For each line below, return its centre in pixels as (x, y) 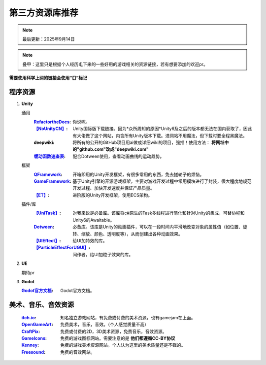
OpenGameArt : (37, 325)
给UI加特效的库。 (90, 241)
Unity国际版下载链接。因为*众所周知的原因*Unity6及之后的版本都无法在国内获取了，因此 (162, 129)
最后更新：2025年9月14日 (49, 39)
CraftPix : (31, 331)
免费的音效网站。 (78, 352)
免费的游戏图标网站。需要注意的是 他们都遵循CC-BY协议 (118, 338)
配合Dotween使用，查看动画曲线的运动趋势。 (118, 156)
